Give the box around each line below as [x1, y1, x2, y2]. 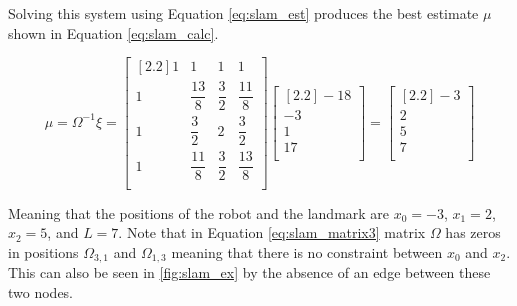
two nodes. [8, 281, 74, 302]
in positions [8, 241, 79, 262]
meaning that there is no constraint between [171, 241, 443, 262]
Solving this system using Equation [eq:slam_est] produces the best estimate [8, 3, 479, 23]
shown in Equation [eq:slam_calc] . [8, 22, 219, 43]
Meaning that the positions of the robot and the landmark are [8, 202, 390, 223]
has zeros [445, 222, 501, 243]
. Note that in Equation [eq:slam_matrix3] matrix [118, 222, 426, 243]
